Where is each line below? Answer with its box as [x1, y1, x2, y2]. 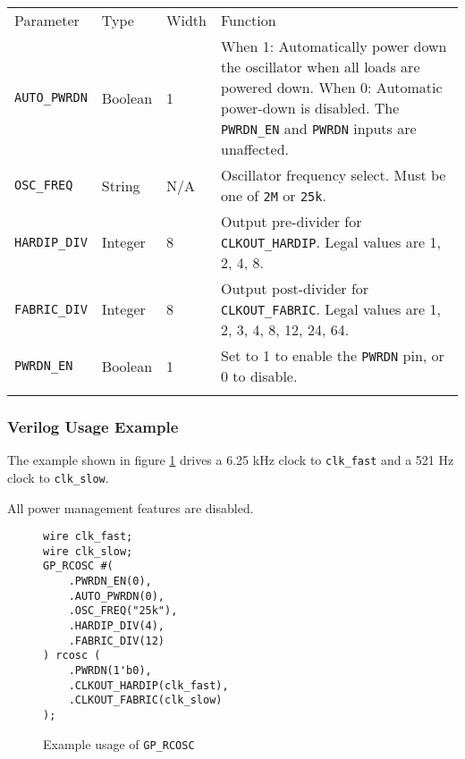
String [101, 174, 140, 196]
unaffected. [221, 139, 290, 159]
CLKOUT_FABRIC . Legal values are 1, [221, 299, 441, 319]
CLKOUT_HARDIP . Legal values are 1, [221, 232, 441, 252]
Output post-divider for [221, 278, 369, 299]
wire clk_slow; [43, 544, 133, 558]
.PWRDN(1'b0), [68, 664, 152, 678]
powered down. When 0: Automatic [221, 77, 443, 97]
